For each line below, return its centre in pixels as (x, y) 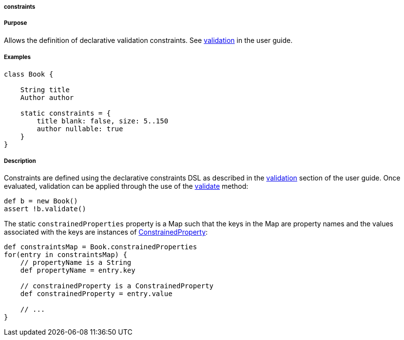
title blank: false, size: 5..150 (103, 121)
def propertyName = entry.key (78, 270)
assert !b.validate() (45, 209)
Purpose (16, 23)
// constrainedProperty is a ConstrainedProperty (117, 286)
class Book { (29, 74)
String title (45, 90)
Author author (47, 97)
